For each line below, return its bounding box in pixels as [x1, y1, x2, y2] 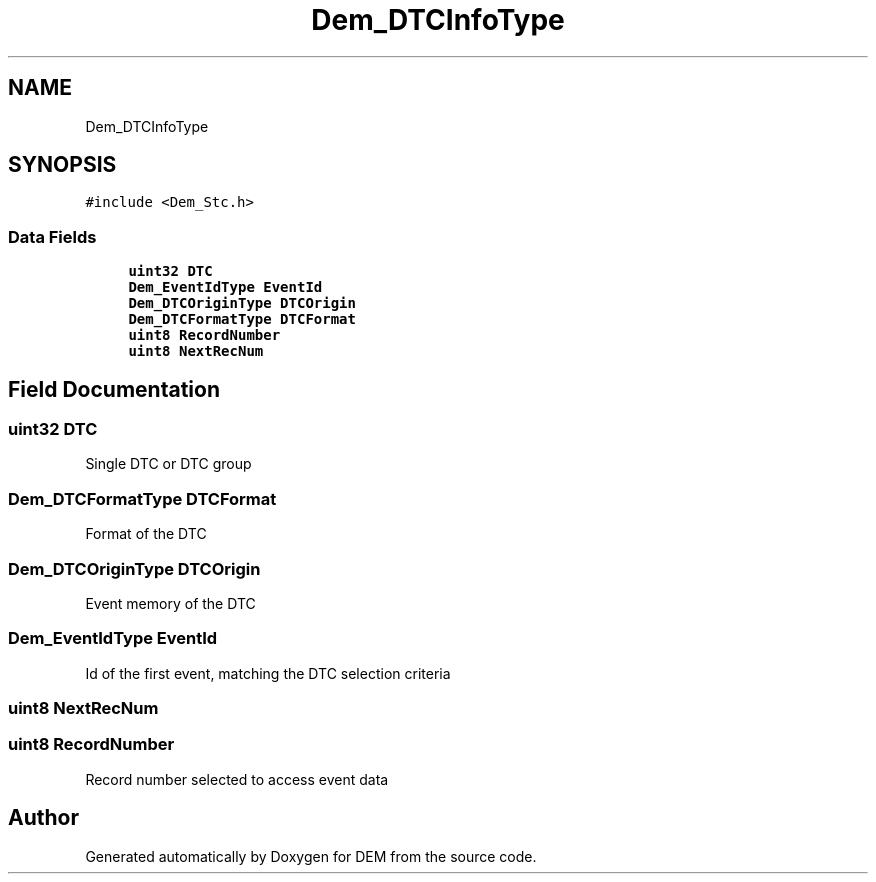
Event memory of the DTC [85, 594, 256, 612]
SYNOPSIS [8, 152, 117, 178]
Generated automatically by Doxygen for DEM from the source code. [85, 847, 537, 865]
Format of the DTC [85, 525, 207, 543]
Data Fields [8, 226, 97, 247]
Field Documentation [8, 376, 220, 402]
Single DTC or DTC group [85, 455, 252, 473]
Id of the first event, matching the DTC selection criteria [85, 664, 451, 682]
